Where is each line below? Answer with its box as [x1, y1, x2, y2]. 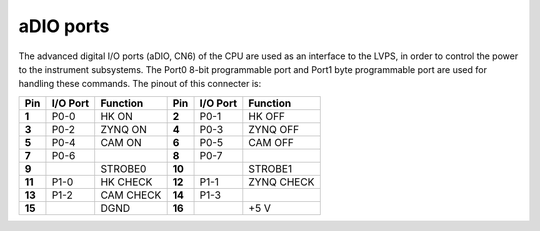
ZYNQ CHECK [248, 175, 315, 189]
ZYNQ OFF [248, 122, 300, 136]
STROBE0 [100, 161, 147, 175]
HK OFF [248, 109, 285, 123]
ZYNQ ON [100, 122, 147, 136]
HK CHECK [100, 175, 153, 189]
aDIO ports [18, 15, 110, 37]
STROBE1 [248, 161, 293, 175]
